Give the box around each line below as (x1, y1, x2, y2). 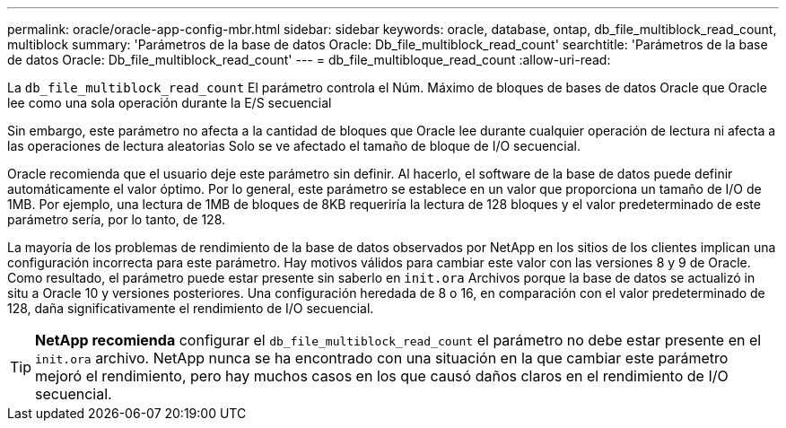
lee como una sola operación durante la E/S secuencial (7, 95, 332, 110)
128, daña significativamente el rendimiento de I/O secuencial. (7, 301, 374, 316)
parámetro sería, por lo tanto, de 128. (7, 212, 226, 227)
